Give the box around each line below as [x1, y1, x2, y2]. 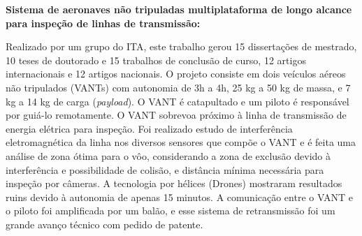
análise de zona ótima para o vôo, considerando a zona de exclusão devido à [6, 148, 331, 163]
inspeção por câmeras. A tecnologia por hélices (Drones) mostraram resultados [6, 176, 342, 191]
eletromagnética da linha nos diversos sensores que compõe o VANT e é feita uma [6, 135, 356, 149]
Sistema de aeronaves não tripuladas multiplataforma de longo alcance [6, 2, 352, 16]
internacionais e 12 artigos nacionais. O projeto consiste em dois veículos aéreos [6, 66, 346, 81]
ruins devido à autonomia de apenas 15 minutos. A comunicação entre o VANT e [6, 189, 353, 204]
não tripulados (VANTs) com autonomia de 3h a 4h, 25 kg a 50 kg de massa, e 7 [6, 80, 351, 94]
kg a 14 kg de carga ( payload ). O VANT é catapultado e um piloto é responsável [6, 94, 349, 108]
